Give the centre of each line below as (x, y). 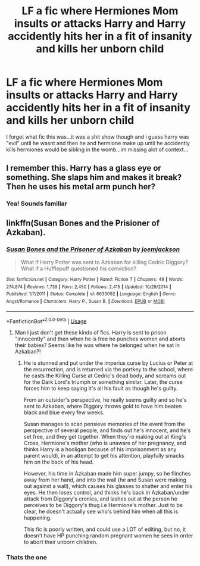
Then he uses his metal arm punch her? (81, 187)
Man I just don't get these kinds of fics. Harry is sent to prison (90, 333)
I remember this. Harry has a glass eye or (84, 168)
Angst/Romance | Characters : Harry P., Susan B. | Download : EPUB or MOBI (85, 301)
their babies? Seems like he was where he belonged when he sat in (97, 345)
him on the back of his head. (59, 462)
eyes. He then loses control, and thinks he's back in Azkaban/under (107, 493)
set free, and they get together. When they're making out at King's (105, 437)
